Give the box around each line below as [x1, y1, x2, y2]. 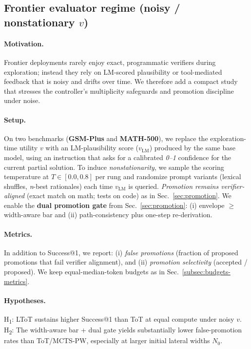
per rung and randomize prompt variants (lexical [95, 171, 241, 182]
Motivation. [4, 38, 44, 48]
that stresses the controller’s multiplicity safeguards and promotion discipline [4, 85, 234, 96]
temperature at [4, 171, 49, 182]
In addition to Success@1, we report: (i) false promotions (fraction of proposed [4, 247, 238, 257]
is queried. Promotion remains [128, 181, 219, 191]
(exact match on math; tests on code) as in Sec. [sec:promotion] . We [26, 190, 232, 201]
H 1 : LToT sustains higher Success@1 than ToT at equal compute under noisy [4, 314, 234, 325]
